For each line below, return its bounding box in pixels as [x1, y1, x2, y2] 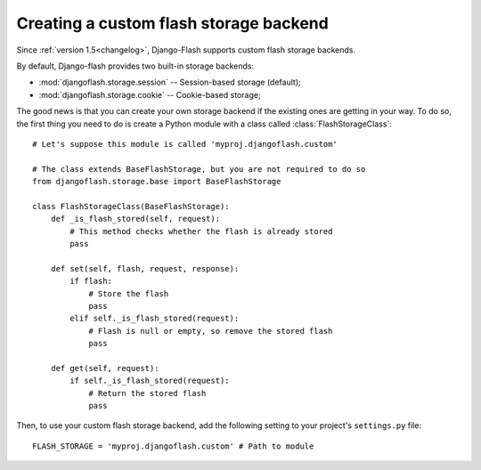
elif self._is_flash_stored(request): [69, 313, 240, 324]
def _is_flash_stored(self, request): [50, 214, 221, 224]
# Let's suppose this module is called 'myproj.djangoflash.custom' [32, 139, 338, 149]
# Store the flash [88, 288, 169, 298]
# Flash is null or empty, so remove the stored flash [88, 326, 333, 336]
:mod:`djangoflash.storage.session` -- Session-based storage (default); [38, 77, 302, 88]
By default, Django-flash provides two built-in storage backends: [16, 61, 255, 71]
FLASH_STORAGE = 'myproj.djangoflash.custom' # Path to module [32, 441, 314, 451]
